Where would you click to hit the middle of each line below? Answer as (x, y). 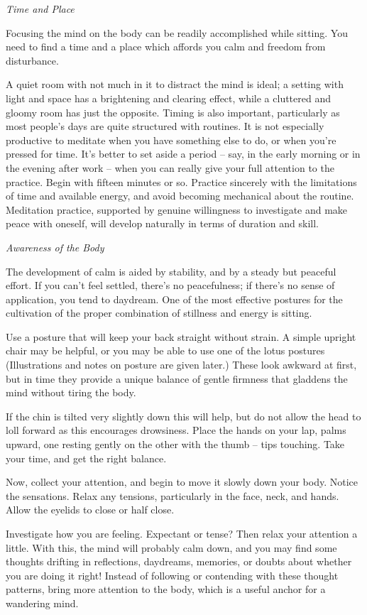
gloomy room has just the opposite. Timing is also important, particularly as (173, 112)
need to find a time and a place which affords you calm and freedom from (166, 47)
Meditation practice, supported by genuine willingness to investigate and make (177, 209)
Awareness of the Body (55, 247)
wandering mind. (42, 603)
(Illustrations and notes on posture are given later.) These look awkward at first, (181, 365)
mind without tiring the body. (71, 392)
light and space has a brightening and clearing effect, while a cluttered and (168, 98)
